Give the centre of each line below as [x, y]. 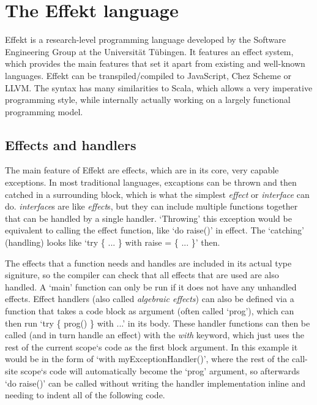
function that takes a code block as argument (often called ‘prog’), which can [150, 311]
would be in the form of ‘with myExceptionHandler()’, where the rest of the [147, 359]
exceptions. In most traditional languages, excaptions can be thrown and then [151, 182]
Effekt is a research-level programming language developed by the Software [146, 40]
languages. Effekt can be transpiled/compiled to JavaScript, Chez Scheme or [148, 75]
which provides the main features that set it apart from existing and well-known [155, 63]
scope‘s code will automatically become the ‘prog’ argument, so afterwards [160, 370]
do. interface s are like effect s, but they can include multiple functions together [151, 206]
